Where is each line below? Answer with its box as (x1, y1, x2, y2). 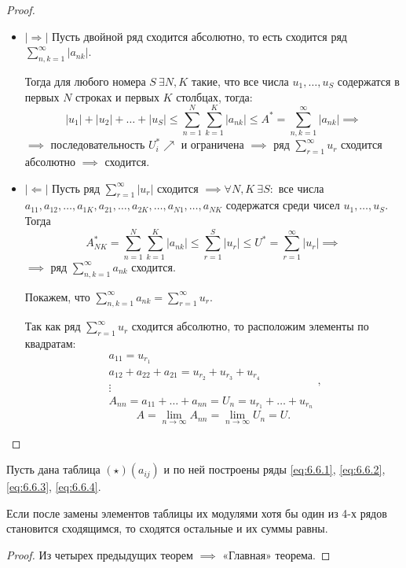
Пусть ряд (51, 179, 101, 196)
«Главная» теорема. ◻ (222, 547, 331, 563)
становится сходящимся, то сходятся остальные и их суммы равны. (6, 520, 328, 537)
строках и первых (75, 88, 159, 105)
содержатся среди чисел (225, 197, 340, 213)
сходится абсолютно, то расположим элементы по (131, 318, 369, 334)
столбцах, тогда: (176, 88, 253, 105)
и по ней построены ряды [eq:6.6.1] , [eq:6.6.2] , (163, 461, 386, 478)
